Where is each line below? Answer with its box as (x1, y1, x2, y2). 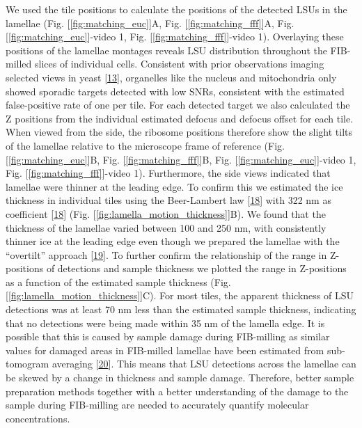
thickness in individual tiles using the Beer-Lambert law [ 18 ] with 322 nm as (6, 193, 331, 207)
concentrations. (6, 411, 70, 425)
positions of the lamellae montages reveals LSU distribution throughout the (6, 42, 327, 57)
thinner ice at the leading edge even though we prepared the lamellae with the (6, 234, 340, 248)
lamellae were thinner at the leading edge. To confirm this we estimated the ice (6, 179, 343, 193)
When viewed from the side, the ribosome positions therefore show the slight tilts (6, 125, 353, 139)
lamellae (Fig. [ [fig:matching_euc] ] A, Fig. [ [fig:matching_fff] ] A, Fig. (6, 15, 294, 30)
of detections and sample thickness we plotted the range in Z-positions (46, 261, 347, 276)
